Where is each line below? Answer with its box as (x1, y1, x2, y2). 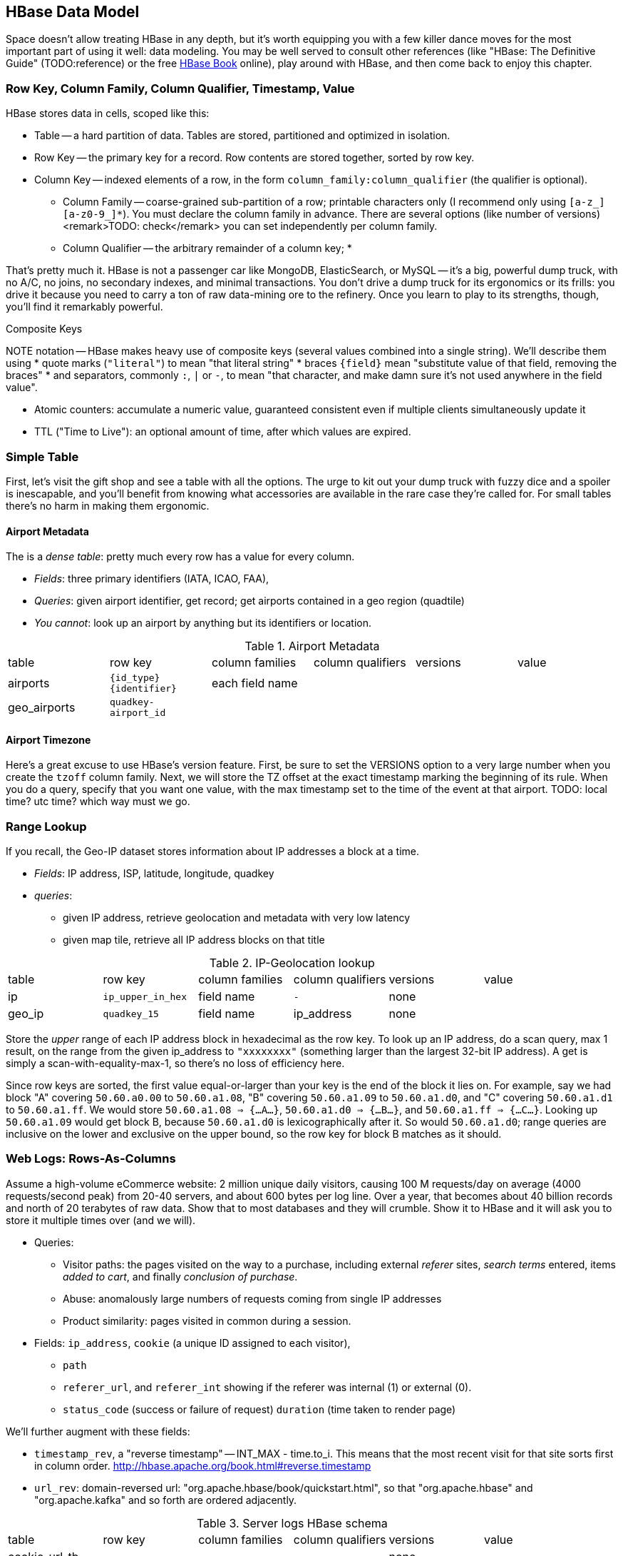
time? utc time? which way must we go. (6, 795, 190, 808)
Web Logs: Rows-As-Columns (6, 1151, 176, 1166)
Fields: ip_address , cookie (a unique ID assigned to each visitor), (34, 1336, 351, 1349)
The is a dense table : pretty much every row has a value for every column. (6, 550, 355, 563)
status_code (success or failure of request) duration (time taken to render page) (63, 1403, 456, 1415)
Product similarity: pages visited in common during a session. (63, 1314, 351, 1327)
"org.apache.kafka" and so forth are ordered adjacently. (34, 1493, 297, 1506)
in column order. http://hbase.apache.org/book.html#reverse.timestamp (34, 1459, 371, 1472)
